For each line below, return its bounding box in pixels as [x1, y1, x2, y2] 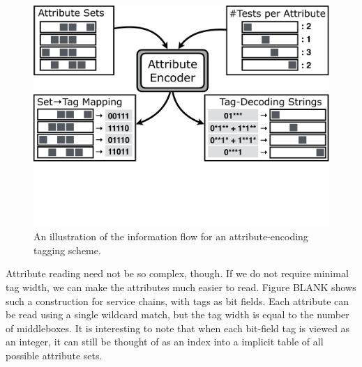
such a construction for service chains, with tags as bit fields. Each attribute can [6, 293, 349, 308]
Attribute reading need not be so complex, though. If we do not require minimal [6, 266, 349, 281]
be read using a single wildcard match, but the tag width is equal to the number [6, 307, 349, 322]
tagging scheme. [33, 242, 101, 257]
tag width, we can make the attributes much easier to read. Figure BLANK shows [6, 279, 356, 294]
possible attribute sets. [6, 348, 103, 362]
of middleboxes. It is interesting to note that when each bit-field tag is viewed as [6, 320, 350, 335]
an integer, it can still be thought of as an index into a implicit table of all [6, 334, 324, 349]
